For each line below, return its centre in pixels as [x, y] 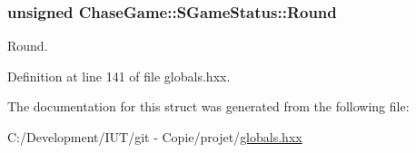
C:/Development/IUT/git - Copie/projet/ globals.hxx [155, 137]
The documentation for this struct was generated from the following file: [208, 106]
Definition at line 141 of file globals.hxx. [119, 76]
